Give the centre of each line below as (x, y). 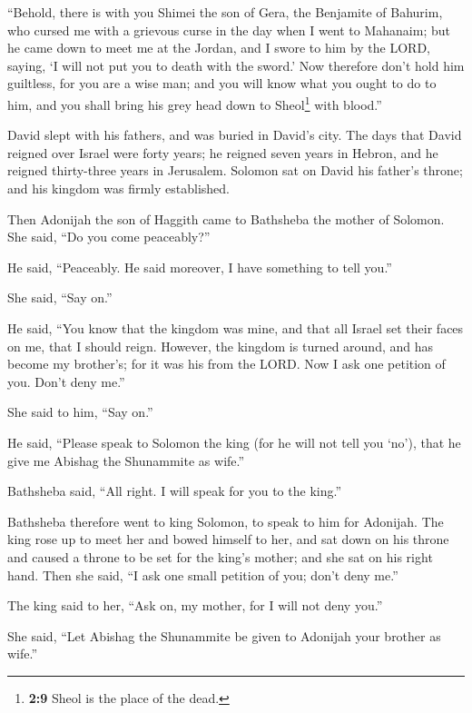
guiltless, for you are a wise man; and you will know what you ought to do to (222, 83)
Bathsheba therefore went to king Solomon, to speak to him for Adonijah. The (226, 521)
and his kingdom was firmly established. (118, 188)
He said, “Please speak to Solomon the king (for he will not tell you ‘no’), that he (234, 442)
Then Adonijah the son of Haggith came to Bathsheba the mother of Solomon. (226, 218)
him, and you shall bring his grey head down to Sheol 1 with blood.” (195, 103)
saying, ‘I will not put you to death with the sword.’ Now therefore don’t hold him (236, 65)
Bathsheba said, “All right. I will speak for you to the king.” (175, 491)
